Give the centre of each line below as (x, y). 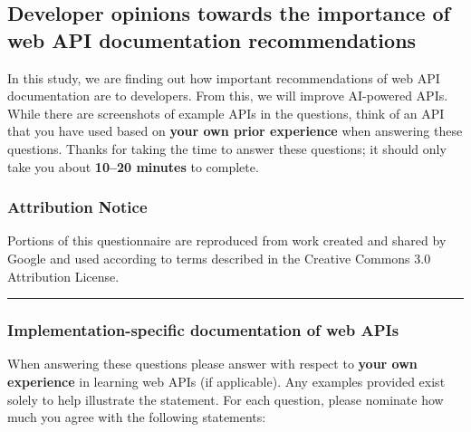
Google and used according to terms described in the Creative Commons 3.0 (219, 258)
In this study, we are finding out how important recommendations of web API (224, 77)
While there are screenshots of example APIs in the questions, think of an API (226, 113)
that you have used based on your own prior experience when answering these (235, 131)
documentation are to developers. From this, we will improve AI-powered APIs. (228, 96)
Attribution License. (63, 276)
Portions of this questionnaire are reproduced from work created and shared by (227, 240)
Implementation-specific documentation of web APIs (203, 330)
